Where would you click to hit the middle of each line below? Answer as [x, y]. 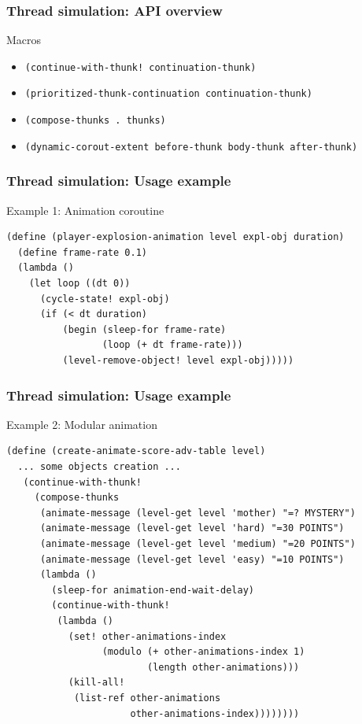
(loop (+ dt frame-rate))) [172, 345]
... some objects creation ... [99, 467]
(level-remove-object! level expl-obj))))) [178, 360]
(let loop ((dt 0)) [79, 284]
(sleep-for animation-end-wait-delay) [153, 590]
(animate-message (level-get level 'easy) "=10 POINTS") [192, 559]
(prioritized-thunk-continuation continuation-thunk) [168, 94]
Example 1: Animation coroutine [85, 210]
